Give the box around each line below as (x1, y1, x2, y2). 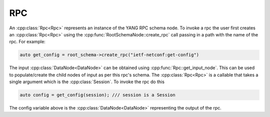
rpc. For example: (9, 39, 46, 45)
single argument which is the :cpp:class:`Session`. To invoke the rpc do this (9, 79, 165, 85)
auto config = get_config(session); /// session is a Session (19, 92, 175, 98)
